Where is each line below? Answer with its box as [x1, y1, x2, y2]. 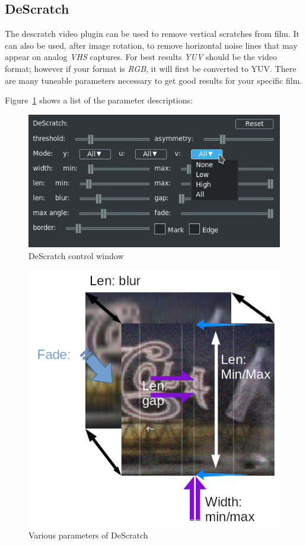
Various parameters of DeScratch [28, 529, 148, 541]
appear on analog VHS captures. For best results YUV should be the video [5, 51, 277, 63]
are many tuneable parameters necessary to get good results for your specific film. [5, 74, 302, 86]
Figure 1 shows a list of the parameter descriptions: [5, 94, 193, 106]
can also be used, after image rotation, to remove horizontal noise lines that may [5, 39, 298, 51]
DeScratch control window [28, 249, 124, 262]
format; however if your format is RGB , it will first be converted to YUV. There [5, 62, 297, 74]
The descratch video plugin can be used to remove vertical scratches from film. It [5, 27, 300, 40]
